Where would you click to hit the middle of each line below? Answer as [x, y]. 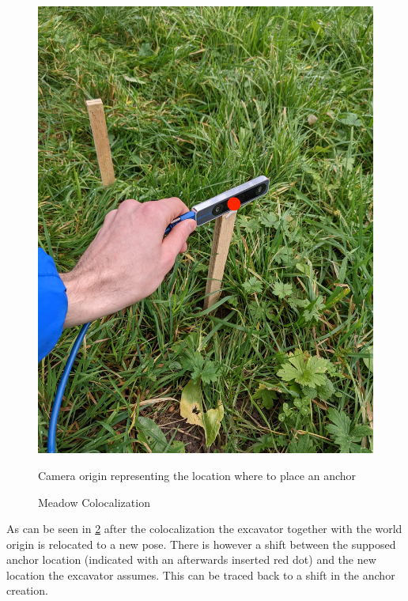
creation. [27, 590]
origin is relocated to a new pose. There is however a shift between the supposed [201, 544]
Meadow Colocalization [94, 502]
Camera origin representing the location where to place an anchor [197, 475]
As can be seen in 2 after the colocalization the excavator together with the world [204, 529]
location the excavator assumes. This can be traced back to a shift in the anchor [201, 575]
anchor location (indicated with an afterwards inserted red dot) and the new [191, 559]
